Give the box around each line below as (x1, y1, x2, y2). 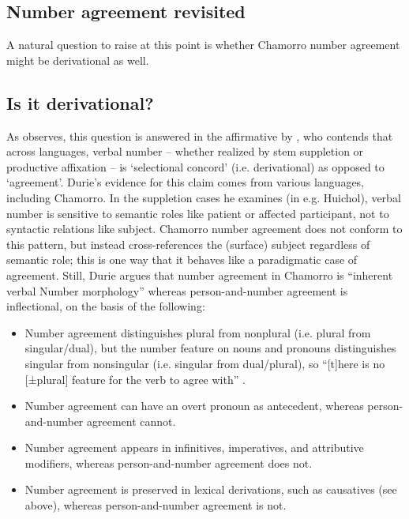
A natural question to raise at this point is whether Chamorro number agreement (6, 36, 400, 53)
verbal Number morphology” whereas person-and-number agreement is (6, 282, 348, 299)
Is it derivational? (6, 90, 154, 115)
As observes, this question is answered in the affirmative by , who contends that (6, 127, 393, 144)
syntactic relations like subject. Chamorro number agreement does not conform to (6, 220, 403, 237)
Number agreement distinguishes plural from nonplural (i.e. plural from (24, 324, 371, 340)
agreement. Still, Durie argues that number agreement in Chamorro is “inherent (6, 266, 393, 283)
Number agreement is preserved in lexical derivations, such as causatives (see (24, 481, 397, 498)
